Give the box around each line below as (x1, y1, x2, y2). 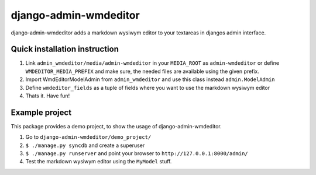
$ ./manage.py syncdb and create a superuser (25, 142, 145, 149)
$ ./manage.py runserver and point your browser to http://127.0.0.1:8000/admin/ (25, 150, 248, 157)
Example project (11, 107, 72, 117)
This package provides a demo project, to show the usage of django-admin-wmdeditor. (11, 123, 222, 129)
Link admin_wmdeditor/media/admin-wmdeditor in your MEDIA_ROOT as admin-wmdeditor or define (25, 60, 280, 66)
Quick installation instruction (11, 44, 119, 54)
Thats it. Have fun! (25, 92, 70, 99)
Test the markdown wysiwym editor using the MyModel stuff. (25, 158, 172, 165)
